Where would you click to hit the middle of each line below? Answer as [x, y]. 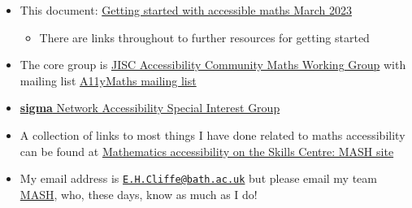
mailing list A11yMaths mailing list [108, 80]
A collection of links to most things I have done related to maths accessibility [213, 134]
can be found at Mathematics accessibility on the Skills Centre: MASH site [207, 151]
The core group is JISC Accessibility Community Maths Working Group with [213, 65]
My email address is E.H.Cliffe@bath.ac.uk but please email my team [199, 178]
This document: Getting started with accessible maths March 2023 [186, 10]
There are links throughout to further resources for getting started [204, 37]
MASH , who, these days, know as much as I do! [139, 194]
